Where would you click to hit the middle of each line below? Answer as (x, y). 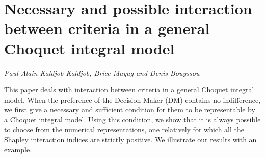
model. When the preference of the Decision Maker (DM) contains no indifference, (132, 99)
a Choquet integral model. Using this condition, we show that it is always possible (132, 119)
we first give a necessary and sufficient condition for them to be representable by (130, 109)
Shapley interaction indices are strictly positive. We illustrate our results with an (130, 139)
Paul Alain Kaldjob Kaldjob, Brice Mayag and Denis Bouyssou (102, 72)
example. (18, 149)
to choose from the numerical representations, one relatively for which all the (124, 129)
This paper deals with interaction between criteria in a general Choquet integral (129, 90)
